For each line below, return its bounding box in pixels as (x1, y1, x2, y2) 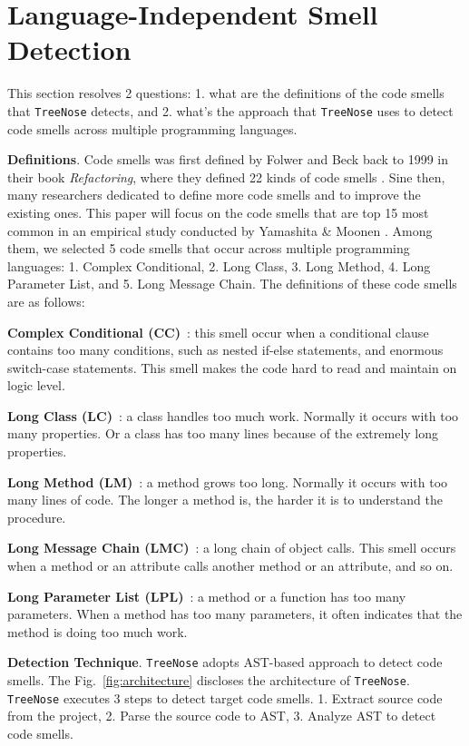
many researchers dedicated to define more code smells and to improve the (7, 185, 421, 204)
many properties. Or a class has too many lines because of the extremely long (7, 424, 439, 443)
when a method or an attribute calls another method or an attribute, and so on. (7, 556, 454, 575)
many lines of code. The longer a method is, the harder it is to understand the (7, 490, 443, 509)
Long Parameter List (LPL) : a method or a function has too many (7, 586, 406, 605)
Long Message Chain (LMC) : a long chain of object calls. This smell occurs (7, 538, 456, 557)
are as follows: (7, 291, 85, 310)
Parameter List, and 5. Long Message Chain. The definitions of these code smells (7, 274, 457, 293)
